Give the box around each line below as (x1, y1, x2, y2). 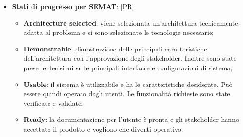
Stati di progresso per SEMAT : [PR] (12, 1, 134, 11)
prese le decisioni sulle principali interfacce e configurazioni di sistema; (23, 62, 233, 72)
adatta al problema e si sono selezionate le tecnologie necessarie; (23, 27, 214, 37)
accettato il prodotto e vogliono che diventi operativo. (23, 123, 183, 134)
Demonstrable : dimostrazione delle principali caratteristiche (23, 43, 207, 53)
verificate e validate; (23, 98, 83, 108)
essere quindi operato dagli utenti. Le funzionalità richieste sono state (23, 88, 230, 99)
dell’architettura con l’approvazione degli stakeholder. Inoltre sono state (23, 53, 237, 63)
